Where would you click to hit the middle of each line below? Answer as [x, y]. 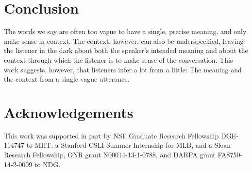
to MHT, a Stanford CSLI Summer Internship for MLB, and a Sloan [129, 145]
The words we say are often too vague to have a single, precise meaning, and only [125, 31]
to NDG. [47, 164]
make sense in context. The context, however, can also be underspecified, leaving [124, 41]
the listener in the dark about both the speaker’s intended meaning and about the [126, 50]
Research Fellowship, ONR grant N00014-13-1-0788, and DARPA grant [110, 154]
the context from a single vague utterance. [67, 79]
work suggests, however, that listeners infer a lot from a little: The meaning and [123, 69]
